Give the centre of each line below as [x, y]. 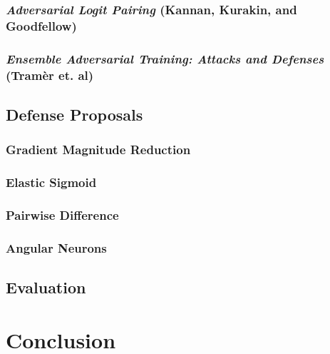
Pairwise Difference [62, 214]
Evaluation [46, 287]
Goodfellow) [41, 25]
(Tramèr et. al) [50, 75]
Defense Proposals [74, 114]
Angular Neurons [56, 247]
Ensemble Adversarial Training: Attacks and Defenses [165, 58]
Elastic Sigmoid [51, 182]
